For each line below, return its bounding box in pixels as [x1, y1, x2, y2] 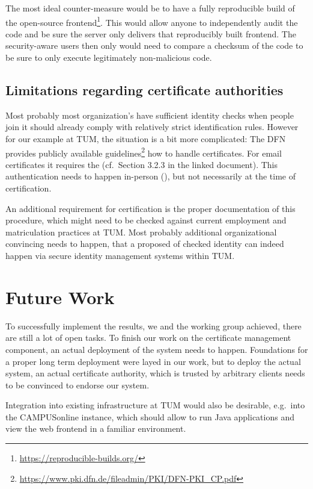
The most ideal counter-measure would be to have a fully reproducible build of [5, 2, 295, 14]
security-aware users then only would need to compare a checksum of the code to [5, 39, 303, 52]
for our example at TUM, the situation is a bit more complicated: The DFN [5, 132, 286, 145]
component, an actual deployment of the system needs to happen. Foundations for [5, 343, 308, 355]
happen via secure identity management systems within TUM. [5, 249, 235, 262]
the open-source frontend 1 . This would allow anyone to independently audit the [5, 14, 298, 28]
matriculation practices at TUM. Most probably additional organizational [5, 225, 277, 238]
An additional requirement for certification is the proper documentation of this [5, 202, 296, 214]
